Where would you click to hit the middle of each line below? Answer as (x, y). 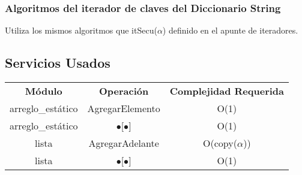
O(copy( (220, 143)
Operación (124, 91)
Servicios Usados (58, 63)
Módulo (44, 91)
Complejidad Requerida (227, 91)
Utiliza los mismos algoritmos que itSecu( (81, 30)
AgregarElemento (124, 108)
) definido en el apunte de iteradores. (230, 30)
